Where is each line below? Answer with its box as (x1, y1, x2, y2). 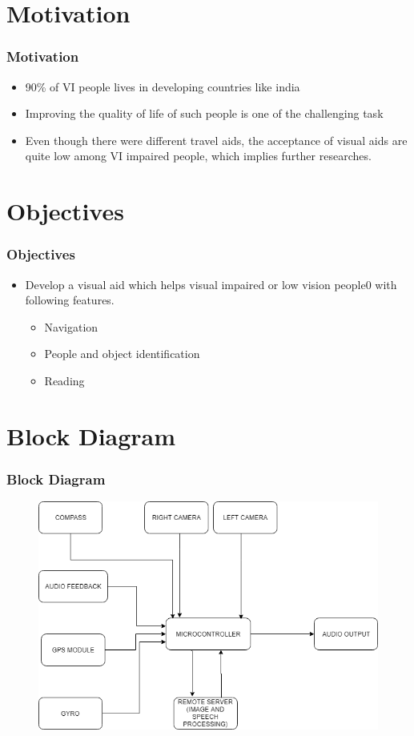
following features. (25, 292, 115, 308)
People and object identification (44, 345, 200, 362)
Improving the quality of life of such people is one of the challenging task (25, 105, 384, 122)
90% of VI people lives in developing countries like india (25, 78, 300, 95)
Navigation (44, 318, 98, 335)
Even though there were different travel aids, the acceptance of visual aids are (25, 131, 408, 148)
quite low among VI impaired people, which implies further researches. (25, 147, 372, 164)
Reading (44, 372, 85, 388)
